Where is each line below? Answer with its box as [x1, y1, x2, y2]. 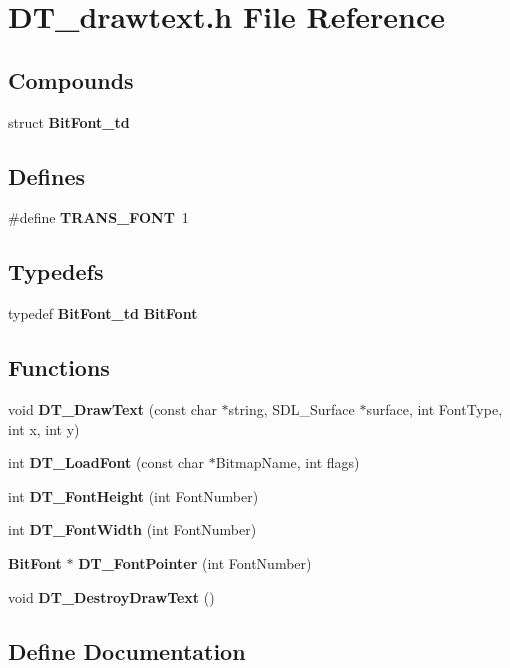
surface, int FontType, [366, 398, 503, 419]
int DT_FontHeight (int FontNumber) [8, 485, 259, 506]
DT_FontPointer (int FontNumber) [78, 552, 312, 573]
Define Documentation [8, 635, 246, 666]
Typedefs [8, 256, 104, 287]
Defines [8, 160, 86, 191]
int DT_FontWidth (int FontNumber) [8, 519, 257, 540]
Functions [8, 352, 110, 383]
